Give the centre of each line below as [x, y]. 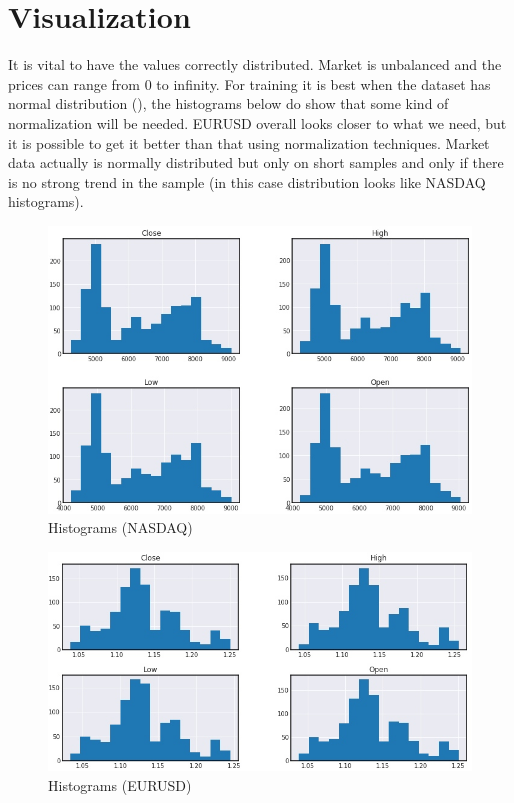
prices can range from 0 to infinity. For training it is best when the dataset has [249, 83]
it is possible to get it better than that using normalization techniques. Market [249, 142]
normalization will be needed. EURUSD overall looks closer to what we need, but [257, 122]
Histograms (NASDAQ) [120, 527]
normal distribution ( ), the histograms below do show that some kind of [228, 103]
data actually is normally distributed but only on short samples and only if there [256, 162]
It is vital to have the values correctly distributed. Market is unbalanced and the [255, 64]
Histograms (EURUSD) [120, 784]
